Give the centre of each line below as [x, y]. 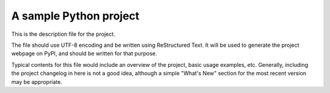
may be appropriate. [37, 81]
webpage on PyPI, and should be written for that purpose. [84, 53]
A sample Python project [75, 16]
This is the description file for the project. [63, 34]
